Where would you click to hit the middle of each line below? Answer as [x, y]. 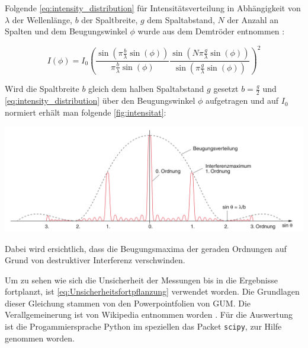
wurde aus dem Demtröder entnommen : [211, 31]
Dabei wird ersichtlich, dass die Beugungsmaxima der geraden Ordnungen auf [146, 248]
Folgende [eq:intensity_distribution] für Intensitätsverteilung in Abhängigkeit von [153, 8]
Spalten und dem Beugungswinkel [66, 31]
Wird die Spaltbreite [42, 89]
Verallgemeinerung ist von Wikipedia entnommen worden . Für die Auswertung [149, 315]
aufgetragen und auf [242, 100]
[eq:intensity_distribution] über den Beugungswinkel [100, 100]
